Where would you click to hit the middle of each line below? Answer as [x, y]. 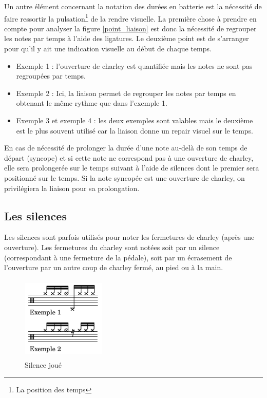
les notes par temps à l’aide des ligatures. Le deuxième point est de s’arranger [127, 38]
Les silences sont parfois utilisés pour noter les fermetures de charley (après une [129, 237]
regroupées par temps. [51, 76]
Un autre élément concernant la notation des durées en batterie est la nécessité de [133, 6]
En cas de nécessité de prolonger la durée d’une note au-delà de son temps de [126, 148]
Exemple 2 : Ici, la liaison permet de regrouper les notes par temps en [126, 93]
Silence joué [43, 364]
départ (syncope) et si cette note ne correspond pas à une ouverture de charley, [129, 157]
